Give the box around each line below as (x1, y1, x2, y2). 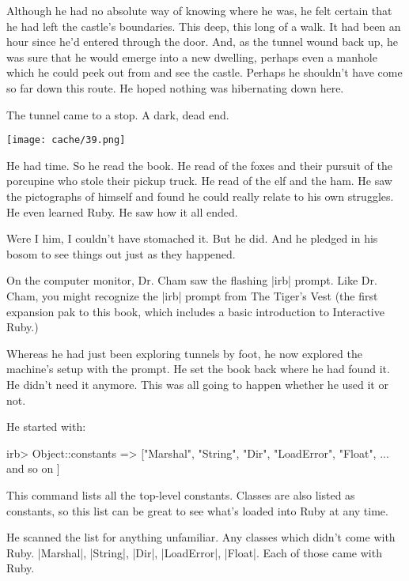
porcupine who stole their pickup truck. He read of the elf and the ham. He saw (6, 172, 392, 189)
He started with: (6, 418, 86, 435)
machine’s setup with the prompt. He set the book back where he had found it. (6, 360, 390, 377)
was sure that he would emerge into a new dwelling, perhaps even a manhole (6, 48, 377, 65)
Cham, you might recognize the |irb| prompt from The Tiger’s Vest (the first (6, 287, 378, 304)
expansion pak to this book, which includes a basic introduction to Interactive (6, 303, 384, 319)
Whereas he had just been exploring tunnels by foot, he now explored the (6, 345, 362, 361)
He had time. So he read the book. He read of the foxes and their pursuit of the (6, 157, 392, 173)
